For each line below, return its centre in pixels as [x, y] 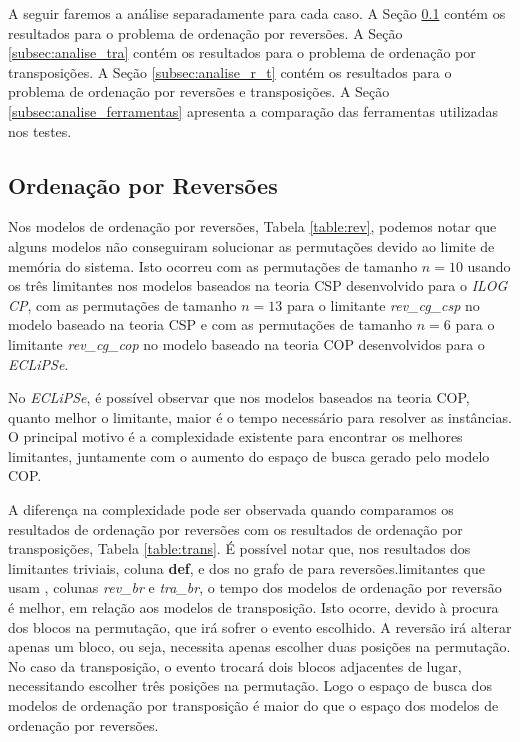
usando [489, 265]
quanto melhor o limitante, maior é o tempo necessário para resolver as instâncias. [260, 416]
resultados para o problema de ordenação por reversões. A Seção [205, 32]
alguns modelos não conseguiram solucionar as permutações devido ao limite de [251, 245]
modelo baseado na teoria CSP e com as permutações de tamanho [210, 324]
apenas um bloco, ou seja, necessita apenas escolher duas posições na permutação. [259, 646]
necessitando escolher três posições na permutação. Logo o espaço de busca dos [250, 685]
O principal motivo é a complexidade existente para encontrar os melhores [235, 436]
